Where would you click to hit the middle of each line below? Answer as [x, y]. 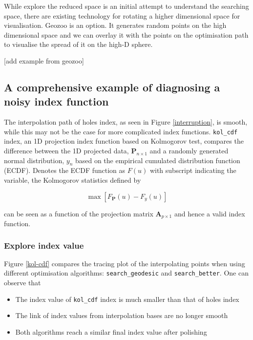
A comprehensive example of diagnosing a [112, 87]
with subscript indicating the [193, 170]
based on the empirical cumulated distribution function [158, 160]
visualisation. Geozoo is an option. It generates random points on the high [115, 25]
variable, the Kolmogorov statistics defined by [73, 180]
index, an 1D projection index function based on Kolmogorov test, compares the [124, 141]
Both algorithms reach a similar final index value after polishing [111, 331]
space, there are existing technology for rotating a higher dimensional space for [122, 15]
